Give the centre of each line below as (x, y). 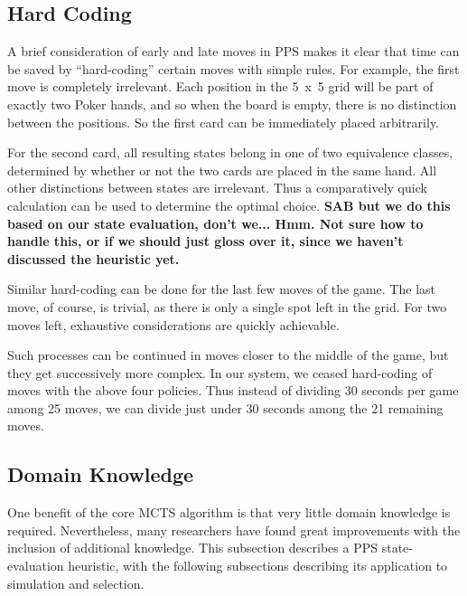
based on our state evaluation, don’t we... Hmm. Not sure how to (215, 223)
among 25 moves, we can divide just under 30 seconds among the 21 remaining (225, 407)
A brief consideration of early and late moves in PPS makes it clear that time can (233, 51)
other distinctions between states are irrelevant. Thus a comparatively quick (217, 188)
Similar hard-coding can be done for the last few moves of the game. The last (221, 289)
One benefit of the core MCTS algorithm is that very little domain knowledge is (229, 512)
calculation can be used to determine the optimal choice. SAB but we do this (229, 205)
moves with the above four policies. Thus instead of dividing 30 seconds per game (233, 390)
